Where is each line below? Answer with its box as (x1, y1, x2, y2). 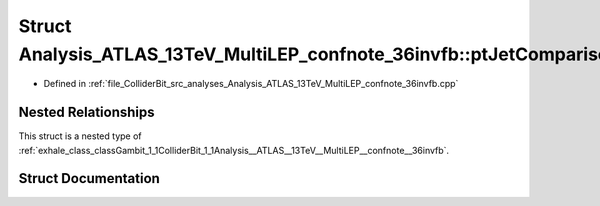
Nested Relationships (18, 104, 155, 121)
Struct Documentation (18, 170, 160, 187)
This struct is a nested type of (18, 130, 142, 142)
